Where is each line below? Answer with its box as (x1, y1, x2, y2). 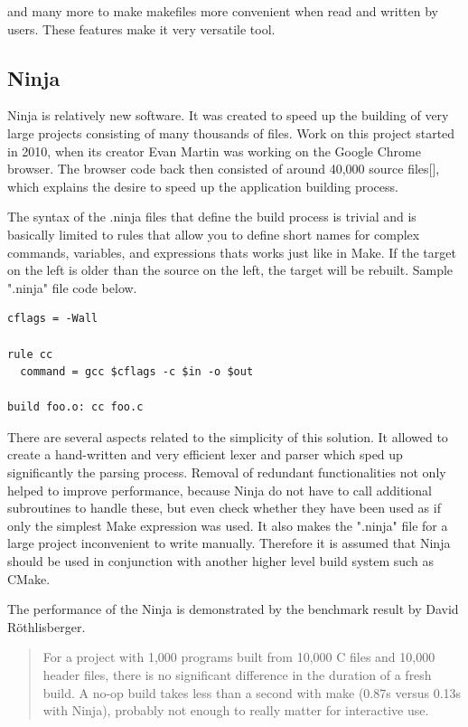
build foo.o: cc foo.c (7, 401, 144, 414)
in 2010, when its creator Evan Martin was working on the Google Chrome (7, 141, 421, 160)
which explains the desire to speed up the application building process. (7, 176, 398, 195)
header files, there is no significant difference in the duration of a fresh (42, 666, 432, 685)
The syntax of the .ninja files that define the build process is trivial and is (7, 207, 417, 226)
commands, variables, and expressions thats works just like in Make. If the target (7, 242, 456, 261)
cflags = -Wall (7, 312, 98, 326)
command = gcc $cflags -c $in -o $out (20, 365, 254, 379)
